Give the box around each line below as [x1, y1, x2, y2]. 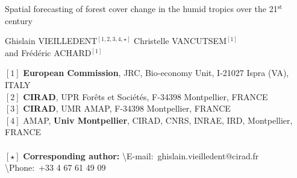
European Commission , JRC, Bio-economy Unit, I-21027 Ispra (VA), [23, 66, 289, 79]
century [5, 14, 33, 27]
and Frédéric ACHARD [5, 46, 92, 59]
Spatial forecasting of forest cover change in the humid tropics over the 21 [5, 2, 278, 14]
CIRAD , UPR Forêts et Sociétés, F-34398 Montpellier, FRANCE [23, 90, 268, 103]
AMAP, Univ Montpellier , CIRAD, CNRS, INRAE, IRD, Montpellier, [23, 113, 293, 126]
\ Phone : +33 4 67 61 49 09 [5, 161, 106, 174]
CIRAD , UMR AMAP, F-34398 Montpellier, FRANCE [23, 102, 231, 115]
